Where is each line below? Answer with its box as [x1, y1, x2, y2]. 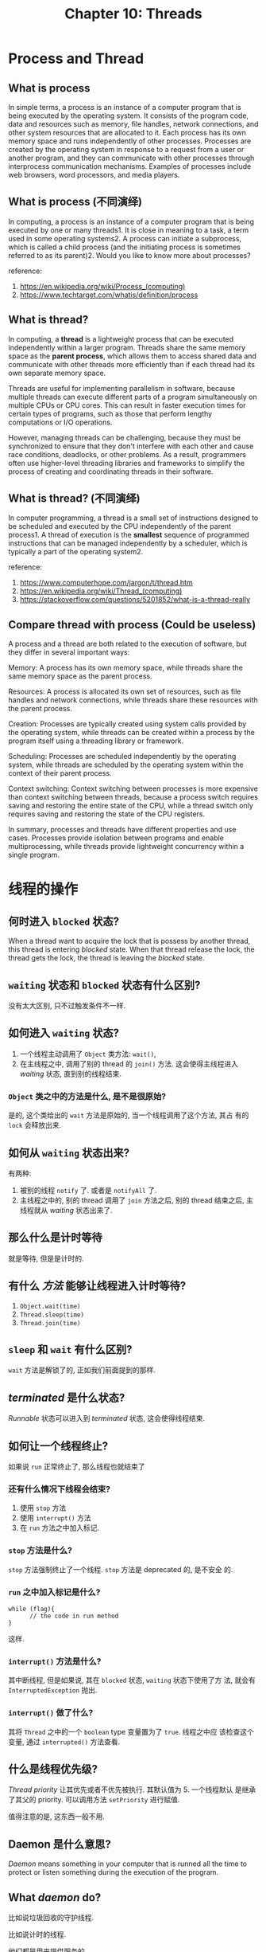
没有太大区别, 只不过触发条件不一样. [8, 1001, 126, 1011]
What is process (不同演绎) [8, 195, 143, 209]
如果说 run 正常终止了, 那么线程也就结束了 [8, 1462, 145, 1472]
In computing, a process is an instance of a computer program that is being [8, 217, 255, 226]
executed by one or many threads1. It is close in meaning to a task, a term [8, 225, 249, 235]
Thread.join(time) [19, 1319, 81, 1327]
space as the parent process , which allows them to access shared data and [8, 351, 256, 361]
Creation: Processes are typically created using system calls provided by [8, 719, 247, 729]
